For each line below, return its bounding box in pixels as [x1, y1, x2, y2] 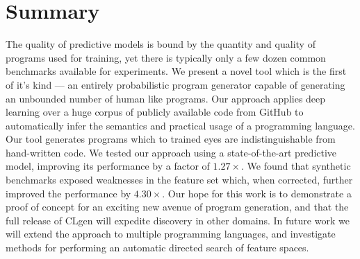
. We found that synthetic [241, 159, 351, 173]
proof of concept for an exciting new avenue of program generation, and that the [6, 199, 349, 214]
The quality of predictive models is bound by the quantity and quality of [6, 37, 316, 51]
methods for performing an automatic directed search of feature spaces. [6, 240, 309, 255]
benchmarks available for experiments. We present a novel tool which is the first [6, 64, 347, 78]
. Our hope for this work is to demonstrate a [162, 186, 352, 200]
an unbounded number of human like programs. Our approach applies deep [6, 91, 326, 105]
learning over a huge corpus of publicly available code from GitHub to [6, 105, 304, 119]
